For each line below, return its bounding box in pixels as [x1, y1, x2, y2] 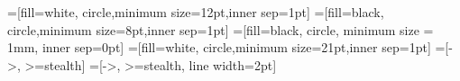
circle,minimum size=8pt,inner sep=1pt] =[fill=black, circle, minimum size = [7, 20, 434, 39]
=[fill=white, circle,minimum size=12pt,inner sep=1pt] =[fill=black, [7, 3, 384, 21]
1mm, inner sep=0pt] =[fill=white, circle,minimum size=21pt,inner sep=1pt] [7, 38, 431, 57]
